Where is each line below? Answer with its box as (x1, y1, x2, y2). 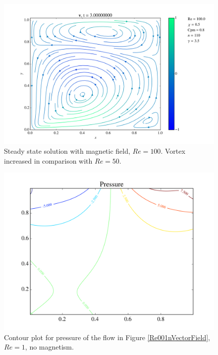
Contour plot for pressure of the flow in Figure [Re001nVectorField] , (4, 332, 210, 342)
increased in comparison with (4, 155, 93, 166)
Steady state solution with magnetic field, (4, 145, 130, 156)
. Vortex (161, 145, 185, 156)
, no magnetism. (25, 342, 74, 352)
